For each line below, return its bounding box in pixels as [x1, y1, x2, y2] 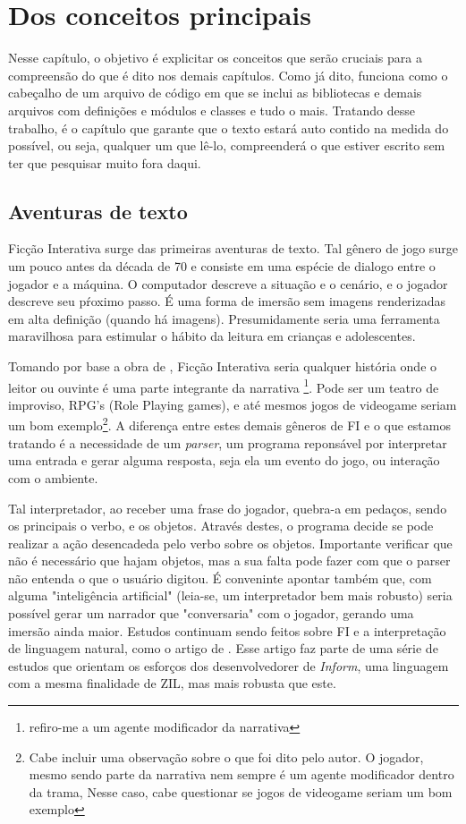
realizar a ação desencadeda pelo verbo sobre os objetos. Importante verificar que [8, 533, 453, 552]
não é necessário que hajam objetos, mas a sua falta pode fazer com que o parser [8, 551, 451, 570]
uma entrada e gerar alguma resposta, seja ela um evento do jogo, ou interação [8, 451, 440, 470]
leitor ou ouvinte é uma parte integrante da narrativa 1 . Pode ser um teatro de [8, 375, 439, 396]
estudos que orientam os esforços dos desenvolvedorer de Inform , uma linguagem [8, 656, 449, 675]
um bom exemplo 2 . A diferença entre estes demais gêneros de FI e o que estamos [8, 413, 451, 435]
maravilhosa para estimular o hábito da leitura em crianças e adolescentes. [8, 327, 416, 345]
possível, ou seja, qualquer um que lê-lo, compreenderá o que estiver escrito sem [8, 136, 445, 155]
